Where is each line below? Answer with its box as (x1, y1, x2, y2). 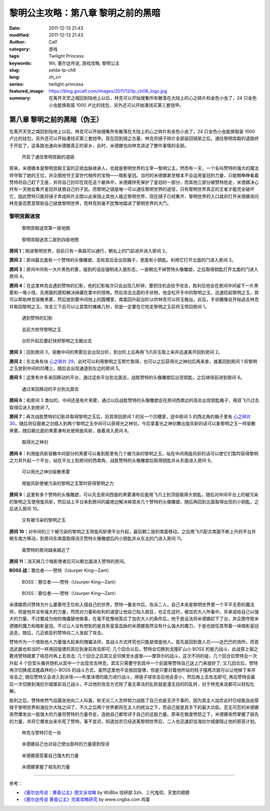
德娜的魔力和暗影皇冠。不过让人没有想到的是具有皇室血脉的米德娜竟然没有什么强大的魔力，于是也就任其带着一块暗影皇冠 (9, 623, 259, 629)
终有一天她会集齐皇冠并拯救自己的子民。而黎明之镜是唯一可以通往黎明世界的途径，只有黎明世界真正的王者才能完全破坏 (9, 186, 254, 192)
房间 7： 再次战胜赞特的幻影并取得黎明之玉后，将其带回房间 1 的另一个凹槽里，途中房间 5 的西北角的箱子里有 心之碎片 (9, 414, 251, 420)
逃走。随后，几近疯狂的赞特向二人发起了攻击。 (9, 630, 106, 636)
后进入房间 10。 (9, 505, 42, 511)
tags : (9, 53, 20, 59)
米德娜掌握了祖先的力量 (21, 764, 70, 770)
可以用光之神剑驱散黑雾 (21, 469, 70, 475)
